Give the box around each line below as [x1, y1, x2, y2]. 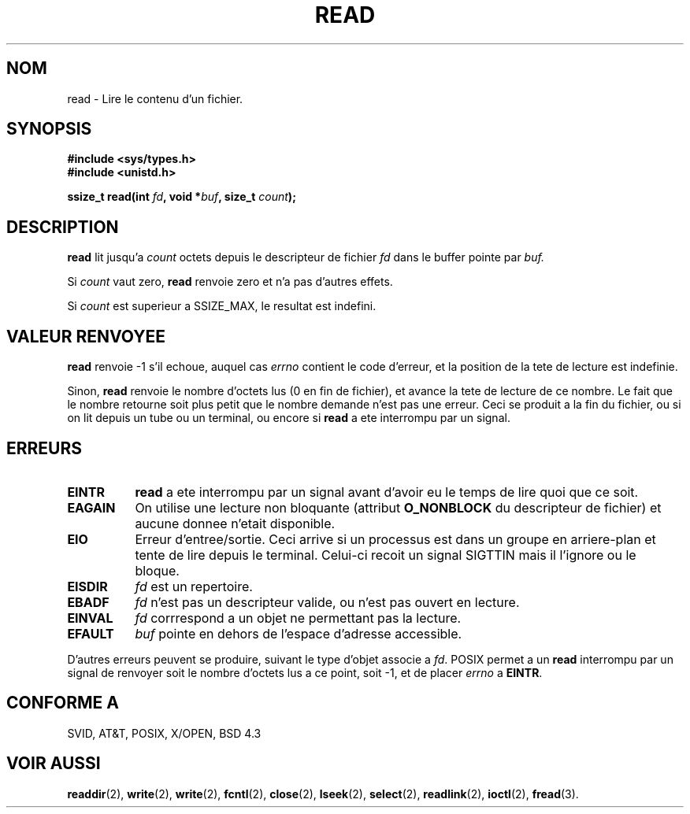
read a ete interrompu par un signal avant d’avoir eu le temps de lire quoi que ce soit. [135, 483, 639, 500]
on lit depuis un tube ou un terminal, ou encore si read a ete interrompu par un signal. [67, 411, 510, 425]
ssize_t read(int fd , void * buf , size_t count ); [67, 190, 296, 204]
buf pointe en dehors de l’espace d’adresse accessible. [135, 625, 462, 642]
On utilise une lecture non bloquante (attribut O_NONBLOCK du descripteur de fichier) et [135, 499, 662, 516]
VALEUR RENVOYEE [6, 326, 165, 346]
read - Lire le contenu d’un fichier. [67, 91, 243, 105]
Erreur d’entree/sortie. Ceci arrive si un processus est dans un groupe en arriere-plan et [135, 531, 656, 547]
